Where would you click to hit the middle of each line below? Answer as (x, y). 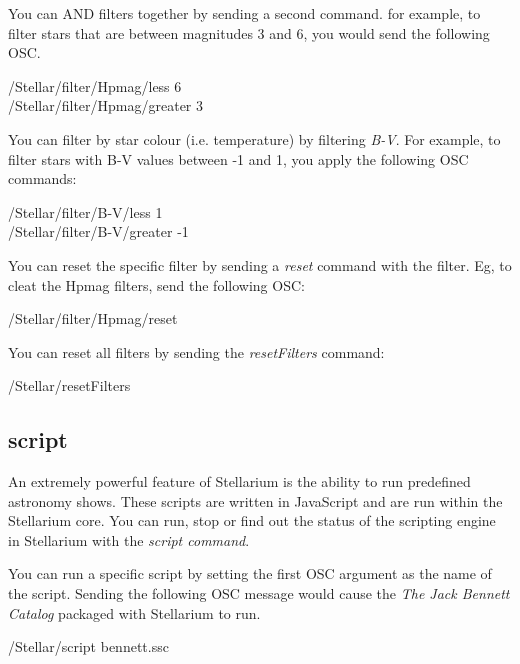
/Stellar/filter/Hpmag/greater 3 (106, 105)
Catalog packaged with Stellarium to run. (134, 612)
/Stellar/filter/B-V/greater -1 (98, 231)
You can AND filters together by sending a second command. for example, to (244, 13)
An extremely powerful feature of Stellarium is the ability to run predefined (239, 481)
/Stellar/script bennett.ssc (88, 646)
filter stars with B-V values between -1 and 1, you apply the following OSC (238, 158)
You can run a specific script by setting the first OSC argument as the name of (250, 573)
